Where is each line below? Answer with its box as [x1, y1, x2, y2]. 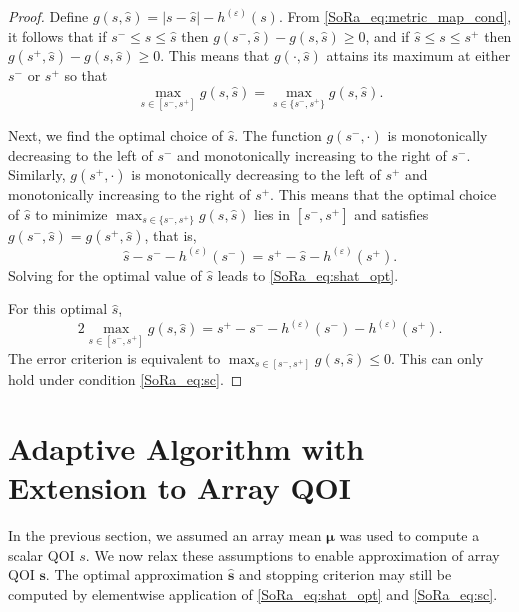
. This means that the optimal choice [270, 184, 497, 205]
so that [64, 65, 108, 86]
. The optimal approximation [45, 564, 224, 585]
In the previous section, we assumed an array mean [8, 524, 322, 545]
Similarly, [8, 164, 66, 185]
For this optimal [8, 298, 108, 319]
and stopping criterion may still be [238, 564, 452, 585]
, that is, [144, 225, 197, 246]
